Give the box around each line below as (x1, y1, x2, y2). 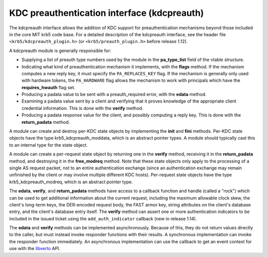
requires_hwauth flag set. (21, 84, 75, 90)
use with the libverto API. (9, 246, 61, 252)
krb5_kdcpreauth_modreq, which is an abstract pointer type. (9, 179, 133, 185)
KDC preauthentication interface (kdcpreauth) (9, 7, 204, 18)
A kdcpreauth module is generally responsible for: (9, 48, 112, 53)
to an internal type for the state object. (9, 142, 88, 148)
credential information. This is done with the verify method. (21, 105, 143, 111)
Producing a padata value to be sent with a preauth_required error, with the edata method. (21, 92, 207, 98)
